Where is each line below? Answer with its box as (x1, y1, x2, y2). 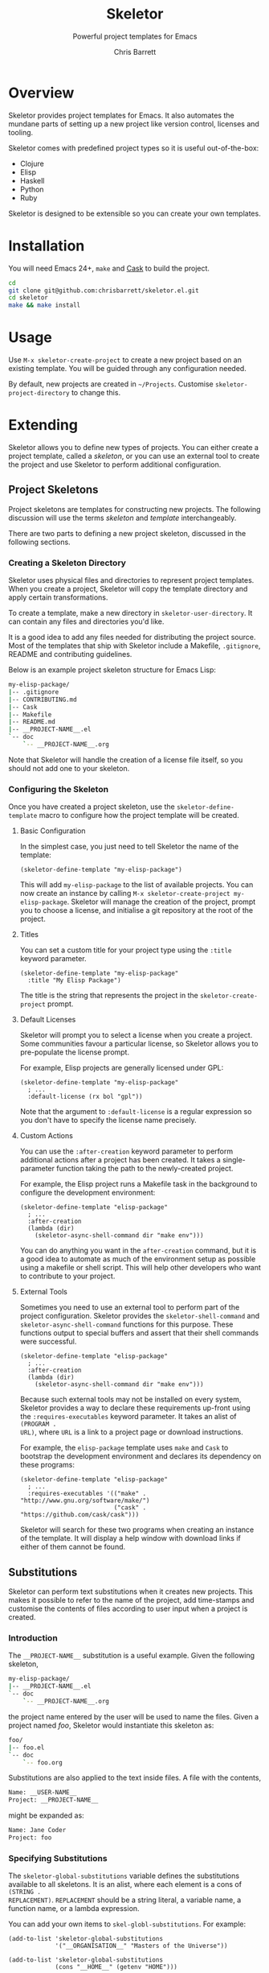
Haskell (19, 175, 45, 185)
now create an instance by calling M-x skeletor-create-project (19, 889, 230, 898)
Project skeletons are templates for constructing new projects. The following (8, 504, 261, 514)
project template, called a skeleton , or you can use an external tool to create (8, 452, 260, 460)
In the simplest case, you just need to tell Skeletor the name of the (19, 842, 239, 852)
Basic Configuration (19, 826, 86, 836)
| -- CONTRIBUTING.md (8, 696, 78, 704)
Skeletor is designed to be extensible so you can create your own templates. (8, 208, 261, 218)
